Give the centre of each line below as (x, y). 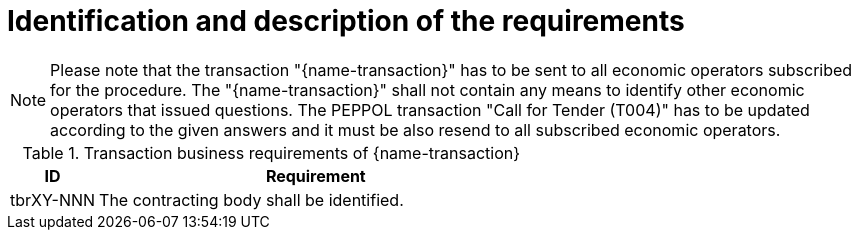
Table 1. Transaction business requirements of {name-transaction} (271, 152)
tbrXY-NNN (53, 199)
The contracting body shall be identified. (251, 199)
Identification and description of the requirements (346, 21)
